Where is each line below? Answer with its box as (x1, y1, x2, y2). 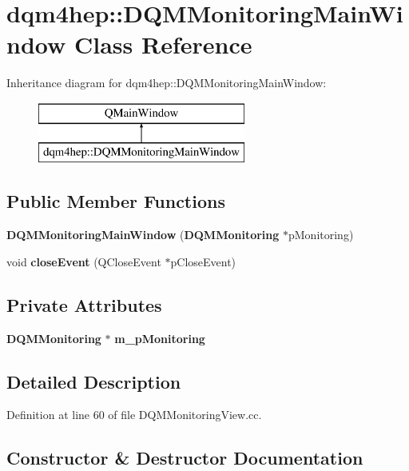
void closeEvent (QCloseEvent (6, 253, 161, 269)
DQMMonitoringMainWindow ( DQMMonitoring (6, 226, 280, 243)
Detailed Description (6, 369, 181, 393)
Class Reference (73, 28, 252, 61)
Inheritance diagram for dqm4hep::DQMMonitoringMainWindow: (6, 74, 327, 91)
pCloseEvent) (170, 253, 236, 269)
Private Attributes (6, 292, 162, 317)
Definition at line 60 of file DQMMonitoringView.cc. (6, 406, 262, 423)
